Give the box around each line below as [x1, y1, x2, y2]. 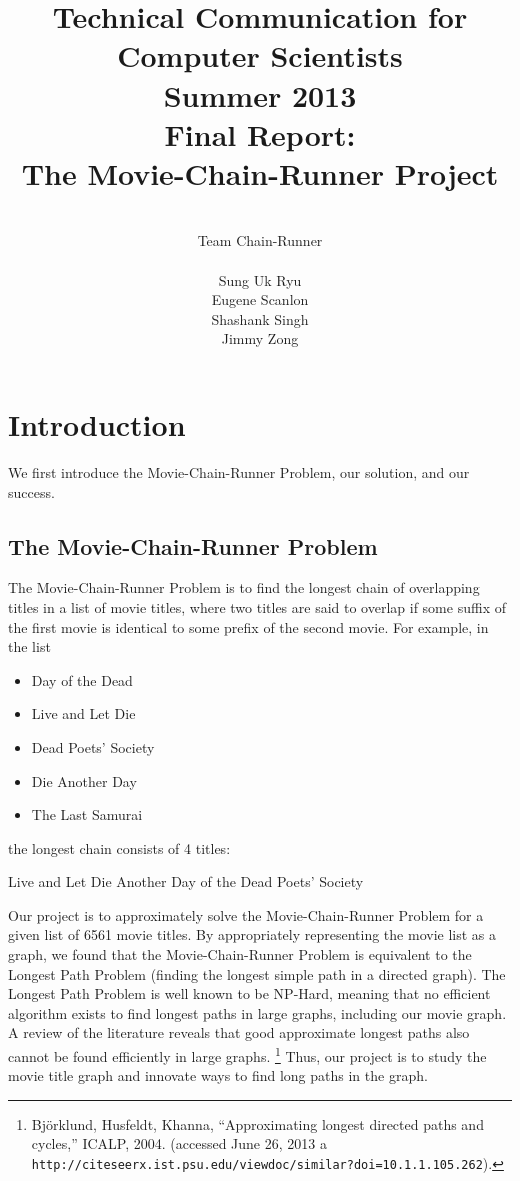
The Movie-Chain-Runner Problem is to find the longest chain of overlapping [8, 577, 480, 598]
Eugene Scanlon [211, 289, 309, 310]
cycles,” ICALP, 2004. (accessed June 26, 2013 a [31, 1133, 327, 1154]
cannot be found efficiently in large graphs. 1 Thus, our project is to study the [8, 1043, 487, 1066]
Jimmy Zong [221, 328, 299, 349]
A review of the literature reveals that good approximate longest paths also [8, 1022, 470, 1043]
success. [8, 481, 55, 502]
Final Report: [164, 113, 356, 154]
